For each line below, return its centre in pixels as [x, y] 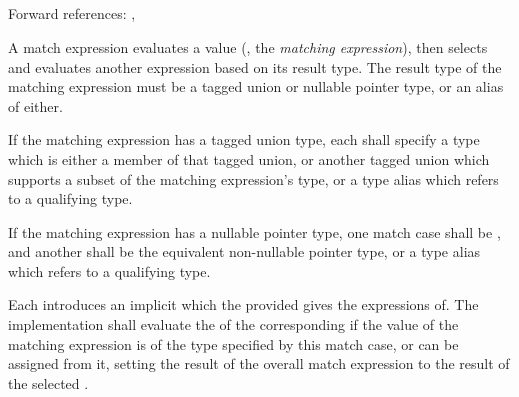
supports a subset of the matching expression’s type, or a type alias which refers [253, 178]
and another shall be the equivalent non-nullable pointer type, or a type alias [244, 251]
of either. [35, 105]
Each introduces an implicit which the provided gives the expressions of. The [243, 304]
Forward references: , [72, 13]
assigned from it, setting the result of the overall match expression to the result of [259, 363]
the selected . [48, 382]
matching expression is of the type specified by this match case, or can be [233, 343]
